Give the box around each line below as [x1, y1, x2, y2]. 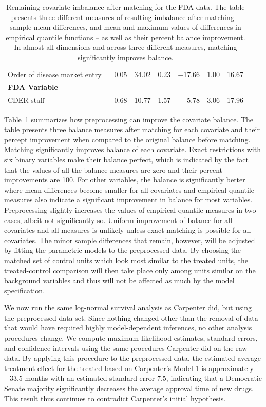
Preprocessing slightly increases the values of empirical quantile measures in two [4, 204, 256, 215]
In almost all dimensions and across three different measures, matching [14, 42, 237, 52]
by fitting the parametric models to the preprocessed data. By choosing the [4, 245, 241, 255]
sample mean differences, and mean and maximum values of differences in [10, 22, 241, 32]
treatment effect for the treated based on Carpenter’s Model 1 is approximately [4, 362, 254, 373]
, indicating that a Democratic [166, 373, 262, 383]
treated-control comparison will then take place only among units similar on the [4, 265, 256, 275]
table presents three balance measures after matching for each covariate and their [4, 124, 260, 135]
